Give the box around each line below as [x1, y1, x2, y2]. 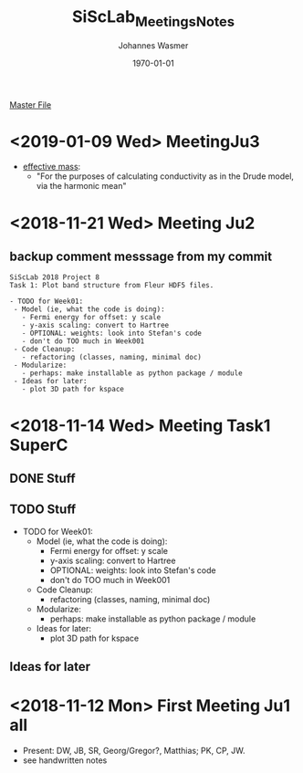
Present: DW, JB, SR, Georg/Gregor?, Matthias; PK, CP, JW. [22, 746, 246, 757]
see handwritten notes [22, 755, 108, 766]
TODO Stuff [9, 502, 77, 517]
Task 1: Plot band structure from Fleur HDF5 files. [9, 281, 214, 290]
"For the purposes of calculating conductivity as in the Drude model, [36, 171, 295, 182]
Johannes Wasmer [118, 39, 189, 51]
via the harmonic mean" [36, 181, 127, 192]
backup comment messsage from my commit [9, 249, 272, 265]
